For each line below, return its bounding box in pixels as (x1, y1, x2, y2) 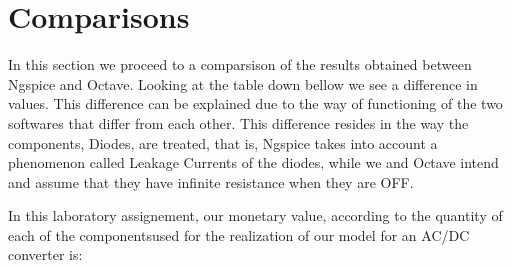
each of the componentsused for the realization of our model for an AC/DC (8, 224, 470, 245)
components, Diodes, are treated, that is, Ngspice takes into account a (8, 132, 438, 153)
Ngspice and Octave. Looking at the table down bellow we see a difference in (8, 73, 478, 94)
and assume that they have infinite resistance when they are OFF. (8, 171, 414, 192)
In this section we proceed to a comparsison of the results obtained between (8, 54, 472, 75)
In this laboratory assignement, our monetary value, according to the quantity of (8, 205, 503, 226)
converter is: (8, 244, 83, 265)
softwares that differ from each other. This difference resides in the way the (8, 112, 469, 133)
